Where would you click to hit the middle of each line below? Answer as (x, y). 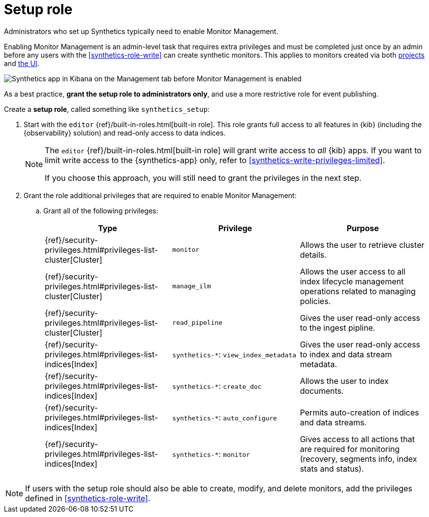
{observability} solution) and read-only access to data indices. (125, 133)
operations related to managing (358, 291)
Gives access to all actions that (357, 439)
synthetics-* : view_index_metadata (234, 354)
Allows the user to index (344, 381)
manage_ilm (192, 286)
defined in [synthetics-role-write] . (88, 498)
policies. (315, 301)
